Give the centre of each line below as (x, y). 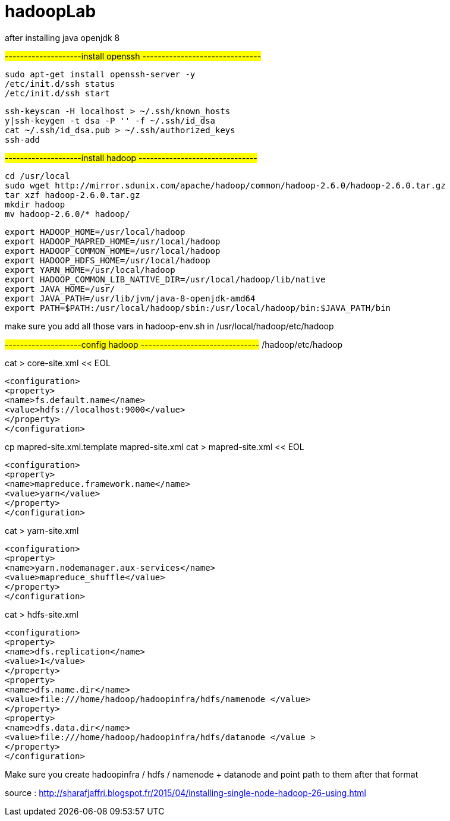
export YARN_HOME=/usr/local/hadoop (90, 270)
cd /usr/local (37, 176)
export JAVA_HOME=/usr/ (60, 289)
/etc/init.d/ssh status (60, 84)
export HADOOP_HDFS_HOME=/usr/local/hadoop (108, 260)
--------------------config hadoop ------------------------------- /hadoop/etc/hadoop (174, 344)
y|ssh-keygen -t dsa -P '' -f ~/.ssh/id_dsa (110, 120)
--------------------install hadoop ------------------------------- (131, 158)
